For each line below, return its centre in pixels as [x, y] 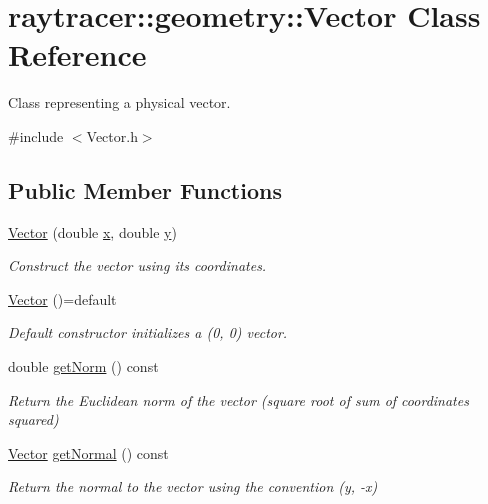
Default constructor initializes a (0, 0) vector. [148, 332]
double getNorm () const [83, 366]
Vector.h [112, 135]
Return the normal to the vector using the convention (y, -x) [193, 486]
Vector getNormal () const [88, 452]
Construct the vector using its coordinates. [137, 265]
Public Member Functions [145, 189]
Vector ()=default [62, 298]
